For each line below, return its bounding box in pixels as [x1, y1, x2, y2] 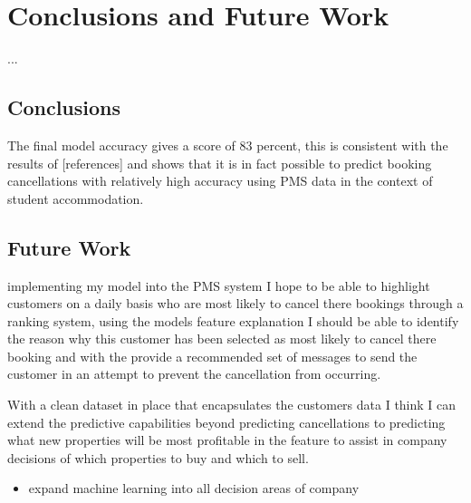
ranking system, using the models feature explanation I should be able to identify [7, 311, 459, 330]
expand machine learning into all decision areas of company [28, 479, 360, 498]
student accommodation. [7, 189, 144, 208]
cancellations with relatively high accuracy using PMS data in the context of [7, 171, 433, 190]
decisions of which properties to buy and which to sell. [7, 448, 309, 467]
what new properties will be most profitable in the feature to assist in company [7, 430, 447, 450]
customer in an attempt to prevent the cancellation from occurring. [7, 364, 381, 383]
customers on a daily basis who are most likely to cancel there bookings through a [7, 294, 464, 313]
